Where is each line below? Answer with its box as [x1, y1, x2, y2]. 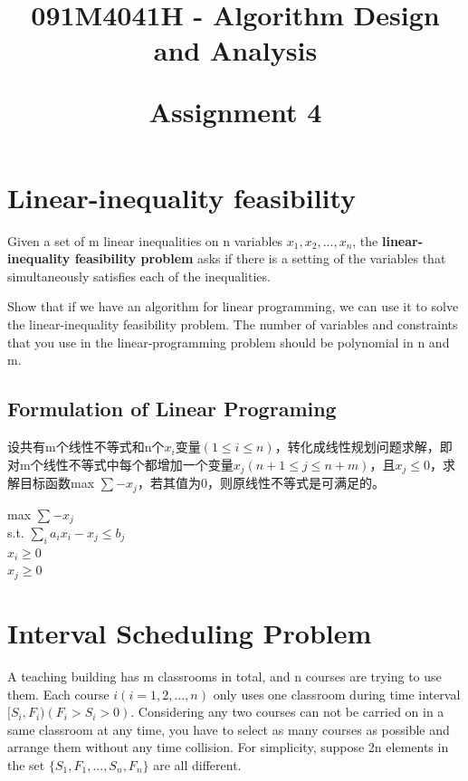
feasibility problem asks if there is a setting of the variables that [74, 249, 446, 268]
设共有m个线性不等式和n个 [7, 437, 165, 456]
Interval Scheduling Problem [7, 614, 372, 652]
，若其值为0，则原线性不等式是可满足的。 [137, 473, 385, 492]
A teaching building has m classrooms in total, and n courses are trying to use [7, 666, 442, 685]
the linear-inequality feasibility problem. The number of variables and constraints [7, 315, 458, 334]
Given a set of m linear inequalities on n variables [7, 231, 283, 250]
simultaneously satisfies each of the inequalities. [7, 266, 271, 285]
